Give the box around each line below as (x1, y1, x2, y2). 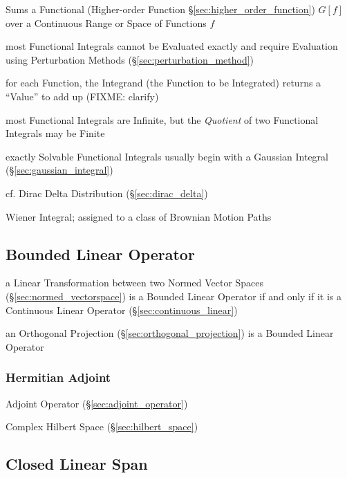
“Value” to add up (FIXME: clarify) (6, 89, 159, 103)
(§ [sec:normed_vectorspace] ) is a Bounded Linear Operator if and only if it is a (6, 288, 342, 303)
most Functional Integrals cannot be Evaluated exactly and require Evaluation (6, 39, 338, 53)
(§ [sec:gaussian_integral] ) (6, 163, 113, 177)
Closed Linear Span (6, 453, 148, 475)
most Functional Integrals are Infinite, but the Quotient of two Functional (6, 112, 319, 127)
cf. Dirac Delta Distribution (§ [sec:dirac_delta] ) (6, 185, 208, 200)
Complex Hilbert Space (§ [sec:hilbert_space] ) (6, 419, 198, 434)
